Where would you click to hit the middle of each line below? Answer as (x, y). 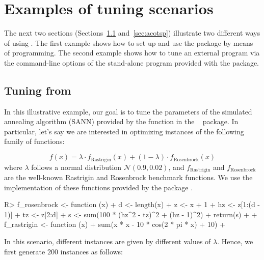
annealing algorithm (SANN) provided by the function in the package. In (121, 121)
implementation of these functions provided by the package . (99, 187)
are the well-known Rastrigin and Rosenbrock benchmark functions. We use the (128, 177)
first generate (25, 251)
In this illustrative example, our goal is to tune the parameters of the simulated (128, 111)
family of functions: (34, 141)
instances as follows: (92, 251)
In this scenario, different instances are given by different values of (108, 241)
